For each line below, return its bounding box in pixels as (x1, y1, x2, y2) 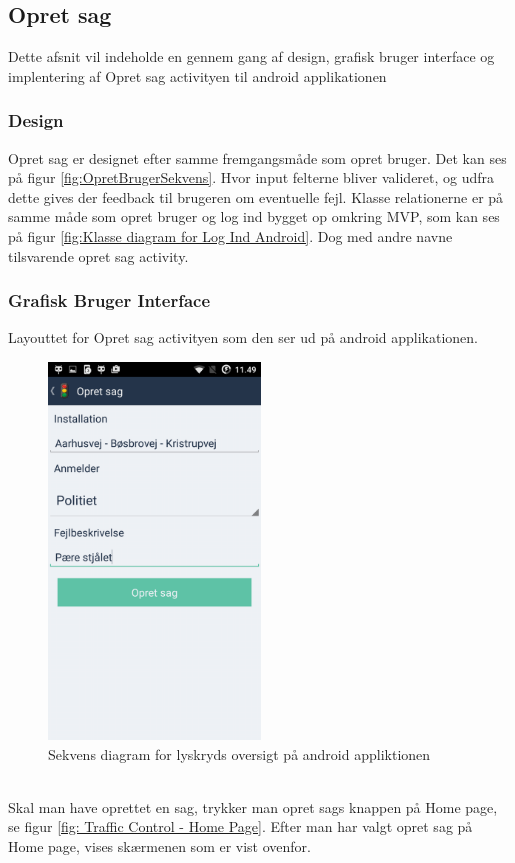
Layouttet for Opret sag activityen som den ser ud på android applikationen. (8, 327, 479, 348)
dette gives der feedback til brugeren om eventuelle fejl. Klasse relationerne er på (8, 186, 504, 207)
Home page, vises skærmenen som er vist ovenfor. (8, 835, 312, 856)
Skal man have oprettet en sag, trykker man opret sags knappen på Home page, (8, 796, 498, 817)
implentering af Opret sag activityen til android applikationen (8, 65, 387, 86)
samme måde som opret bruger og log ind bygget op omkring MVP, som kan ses (8, 206, 500, 227)
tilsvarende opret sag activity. (8, 245, 189, 266)
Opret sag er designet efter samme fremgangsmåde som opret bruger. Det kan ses (8, 147, 507, 168)
